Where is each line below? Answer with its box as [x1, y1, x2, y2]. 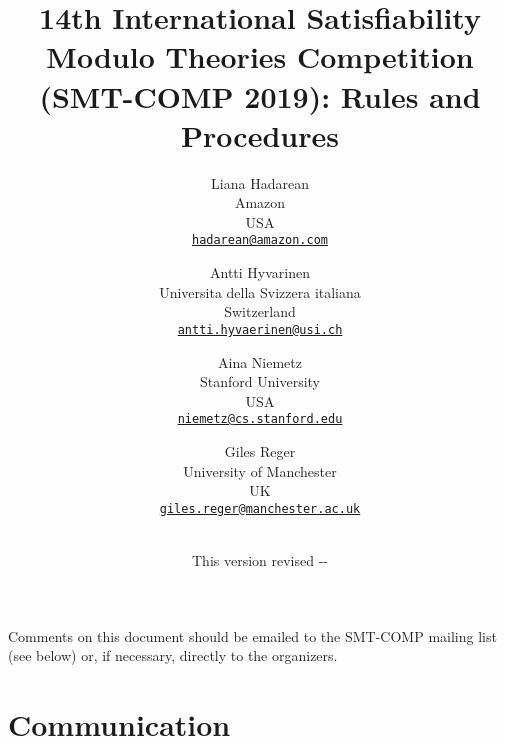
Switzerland [224, 301, 296, 322]
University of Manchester [183, 460, 337, 481]
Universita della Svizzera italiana [159, 281, 361, 302]
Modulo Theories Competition [46, 36, 474, 77]
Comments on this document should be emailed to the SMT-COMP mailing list [8, 625, 497, 646]
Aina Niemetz [218, 351, 302, 372]
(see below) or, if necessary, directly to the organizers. [8, 645, 338, 666]
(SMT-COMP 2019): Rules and [39, 75, 481, 116]
